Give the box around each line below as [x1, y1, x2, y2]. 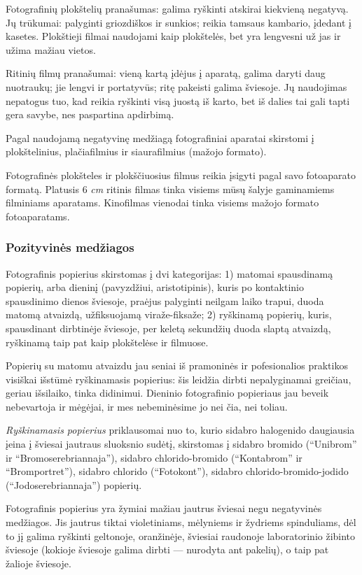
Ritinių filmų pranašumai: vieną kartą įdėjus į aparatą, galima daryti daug [6, 66, 326, 80]
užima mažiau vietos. [6, 42, 96, 57]
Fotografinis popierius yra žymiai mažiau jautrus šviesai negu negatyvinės [6, 501, 322, 516]
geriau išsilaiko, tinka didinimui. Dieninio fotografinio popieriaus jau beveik [6, 385, 329, 400]
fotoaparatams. [6, 208, 70, 223]
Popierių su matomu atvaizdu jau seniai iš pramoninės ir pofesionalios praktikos [6, 358, 348, 373]
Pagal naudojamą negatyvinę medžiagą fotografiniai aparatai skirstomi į [6, 130, 314, 145]
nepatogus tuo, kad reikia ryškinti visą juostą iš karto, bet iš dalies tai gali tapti [6, 93, 350, 108]
